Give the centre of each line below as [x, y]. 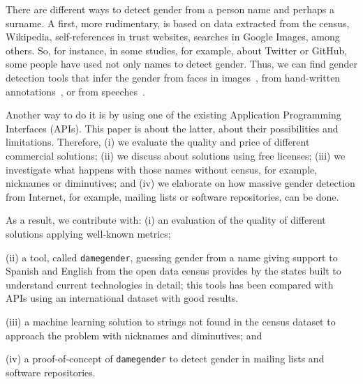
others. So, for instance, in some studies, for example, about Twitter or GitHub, [177, 50]
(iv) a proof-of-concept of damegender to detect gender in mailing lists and [165, 359]
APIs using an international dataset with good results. [122, 298]
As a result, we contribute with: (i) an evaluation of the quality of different [166, 220]
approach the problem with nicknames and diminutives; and [134, 335]
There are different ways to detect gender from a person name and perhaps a [170, 9]
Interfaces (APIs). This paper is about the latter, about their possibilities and [172, 128]
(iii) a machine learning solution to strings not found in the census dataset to [171, 321]
